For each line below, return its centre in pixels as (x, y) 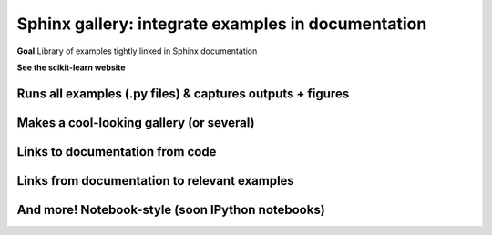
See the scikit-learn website (71, 67)
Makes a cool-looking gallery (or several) (136, 123)
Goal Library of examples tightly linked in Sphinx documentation (137, 51)
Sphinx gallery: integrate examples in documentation (222, 24)
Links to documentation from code (117, 152)
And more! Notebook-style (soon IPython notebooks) (171, 209)
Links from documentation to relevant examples (156, 181)
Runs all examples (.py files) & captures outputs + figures (183, 93)
